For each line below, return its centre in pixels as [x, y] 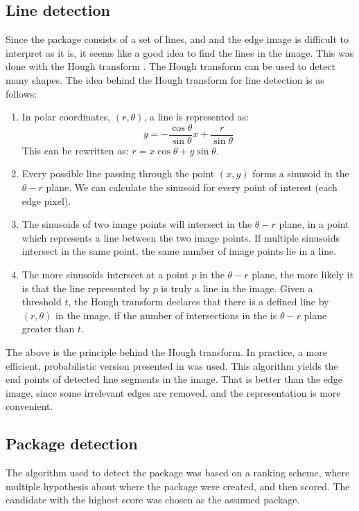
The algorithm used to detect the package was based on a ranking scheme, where [178, 473]
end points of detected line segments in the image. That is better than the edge [174, 379]
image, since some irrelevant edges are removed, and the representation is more [173, 392]
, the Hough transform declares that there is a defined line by [199, 302]
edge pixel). [46, 200]
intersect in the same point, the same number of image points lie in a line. [179, 251]
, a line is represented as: [196, 117]
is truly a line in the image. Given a [237, 288]
